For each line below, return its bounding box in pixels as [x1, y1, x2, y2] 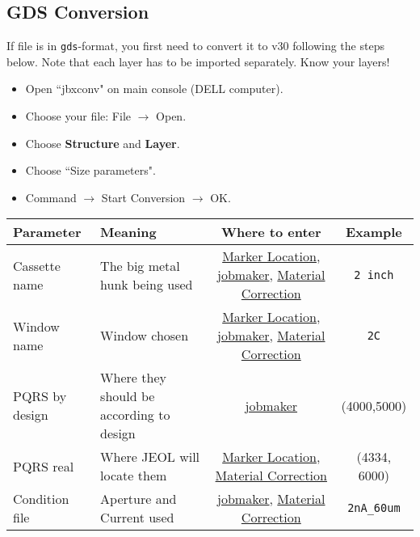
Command [25, 188, 77, 205]
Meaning [100, 222, 157, 242]
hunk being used [100, 274, 193, 294]
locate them [100, 466, 167, 485]
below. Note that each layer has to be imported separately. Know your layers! [6, 53, 390, 70]
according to [100, 405, 170, 425]
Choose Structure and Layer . [25, 134, 180, 151]
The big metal [100, 256, 180, 275]
